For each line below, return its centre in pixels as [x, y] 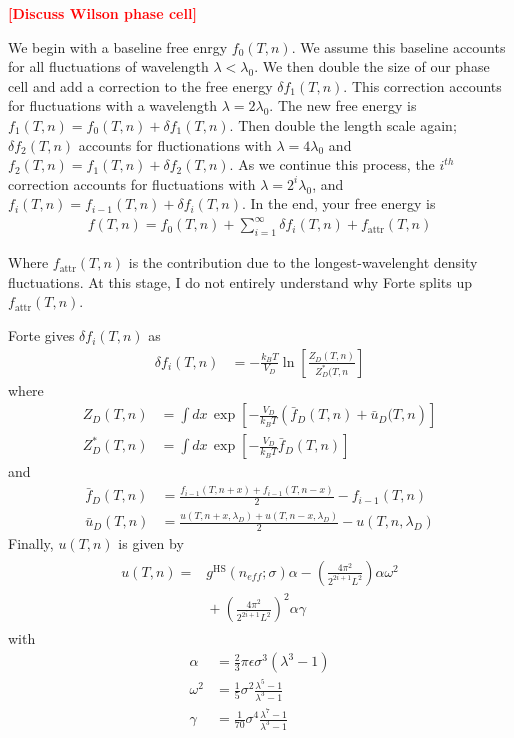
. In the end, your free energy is [339, 203]
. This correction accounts [422, 85]
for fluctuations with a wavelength [112, 105]
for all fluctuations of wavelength [108, 66]
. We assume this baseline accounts [398, 46]
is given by [151, 543]
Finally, [31, 543]
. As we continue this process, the [332, 164]
